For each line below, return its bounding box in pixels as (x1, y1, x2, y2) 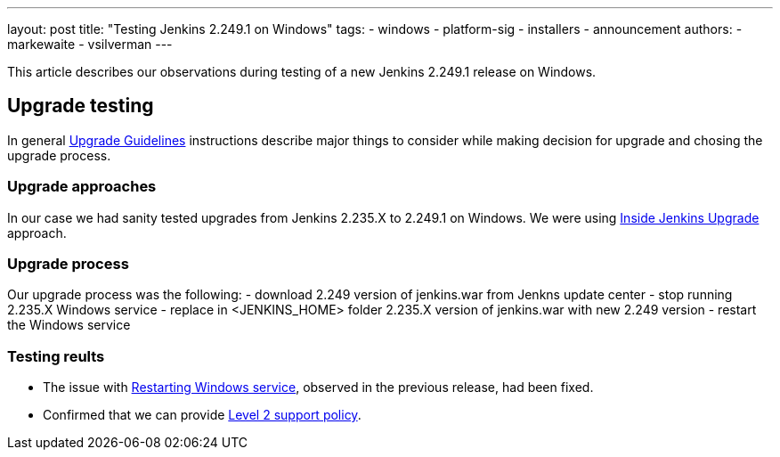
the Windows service (7, 317, 131, 333)
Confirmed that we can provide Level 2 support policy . (43, 407, 362, 423)
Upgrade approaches (7, 177, 157, 196)
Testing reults (7, 347, 105, 365)
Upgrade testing (7, 94, 154, 118)
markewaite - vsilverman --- (7, 37, 173, 52)
